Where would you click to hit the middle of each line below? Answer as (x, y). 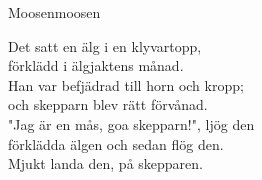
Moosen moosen (54, 12)
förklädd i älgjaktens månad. (96, 65)
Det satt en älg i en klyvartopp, (105, 45)
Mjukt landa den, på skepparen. (105, 163)
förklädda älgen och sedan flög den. (116, 143)
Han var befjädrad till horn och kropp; (126, 84)
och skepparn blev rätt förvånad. (108, 104)
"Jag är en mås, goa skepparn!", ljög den (131, 123)
